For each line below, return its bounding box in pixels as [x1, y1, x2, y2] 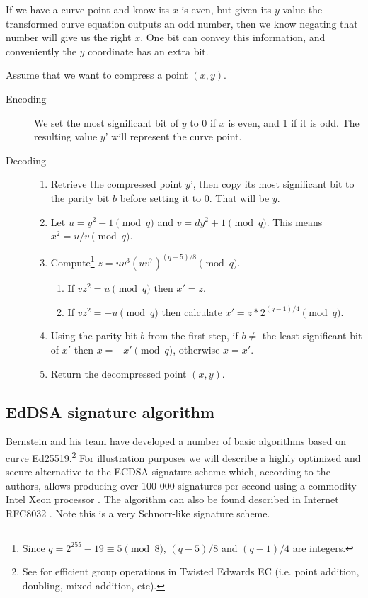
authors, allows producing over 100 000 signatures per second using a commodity [6, 478, 357, 492]
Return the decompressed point [50, 366, 187, 380]
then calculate [161, 304, 222, 319]
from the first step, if [148, 328, 238, 343]
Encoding [6, 91, 47, 106]
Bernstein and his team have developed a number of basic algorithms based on [6, 434, 346, 448]
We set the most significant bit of [34, 115, 178, 130]
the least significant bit [262, 328, 362, 343]
